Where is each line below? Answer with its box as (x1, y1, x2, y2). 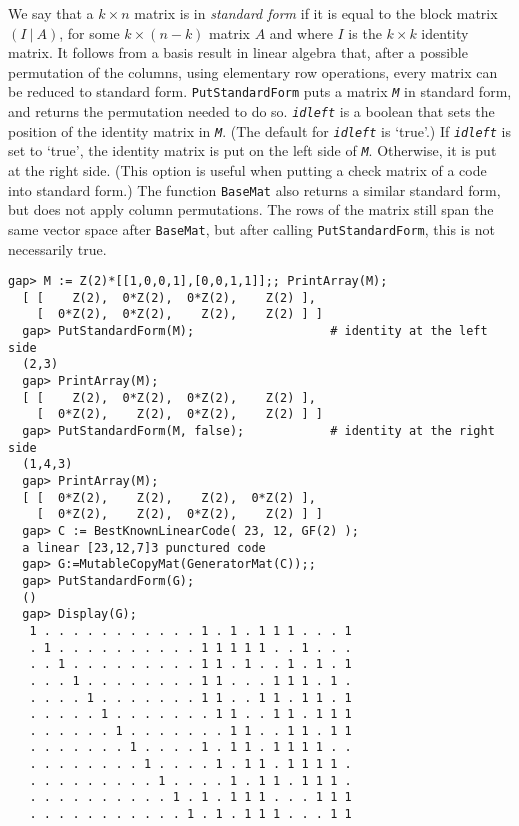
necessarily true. (8, 238, 107, 259)
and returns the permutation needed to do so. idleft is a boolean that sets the (8, 101, 495, 122)
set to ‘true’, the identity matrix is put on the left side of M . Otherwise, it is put (8, 140, 497, 161)
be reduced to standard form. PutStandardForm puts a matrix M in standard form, (8, 81, 512, 102)
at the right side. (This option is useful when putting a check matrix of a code (8, 160, 487, 180)
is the (348, 22, 382, 43)
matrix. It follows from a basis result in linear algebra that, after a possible (8, 42, 468, 63)
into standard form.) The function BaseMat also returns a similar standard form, (8, 179, 501, 200)
